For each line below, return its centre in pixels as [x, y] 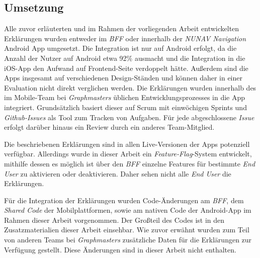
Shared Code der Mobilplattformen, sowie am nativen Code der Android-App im [128, 210]
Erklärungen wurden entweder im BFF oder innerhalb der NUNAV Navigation [125, 38]
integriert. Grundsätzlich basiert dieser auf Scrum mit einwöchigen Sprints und [125, 107]
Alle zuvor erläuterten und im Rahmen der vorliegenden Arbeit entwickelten [122, 28]
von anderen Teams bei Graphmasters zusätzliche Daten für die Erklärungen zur [128, 240]
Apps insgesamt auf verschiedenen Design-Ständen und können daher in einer [123, 78]
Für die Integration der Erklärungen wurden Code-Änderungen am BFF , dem [124, 200]
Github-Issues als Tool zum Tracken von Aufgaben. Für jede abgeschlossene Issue [129, 117]
